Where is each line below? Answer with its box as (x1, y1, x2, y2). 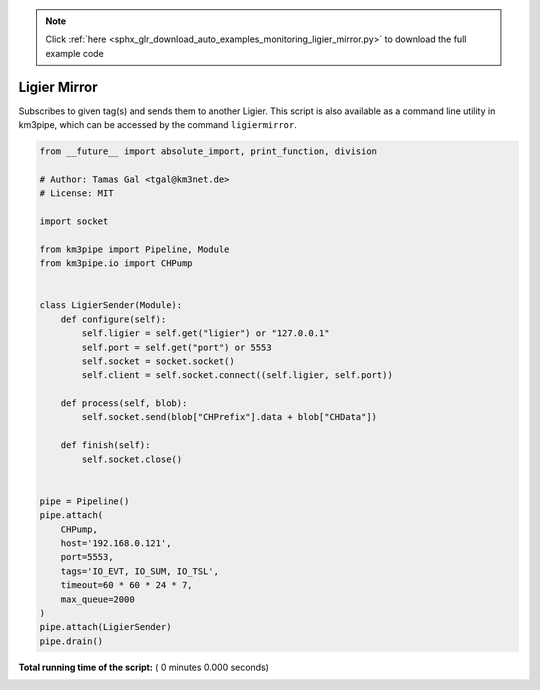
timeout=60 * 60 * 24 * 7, (60, 580, 194, 591)
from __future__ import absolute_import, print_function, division (39, 146, 378, 157)
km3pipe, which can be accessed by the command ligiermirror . (18, 119, 297, 131)
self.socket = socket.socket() (81, 355, 235, 367)
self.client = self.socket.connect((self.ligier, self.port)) (81, 370, 394, 381)
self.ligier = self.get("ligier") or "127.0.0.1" (81, 328, 330, 339)
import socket (39, 216, 109, 227)
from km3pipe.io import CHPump (39, 258, 194, 269)
